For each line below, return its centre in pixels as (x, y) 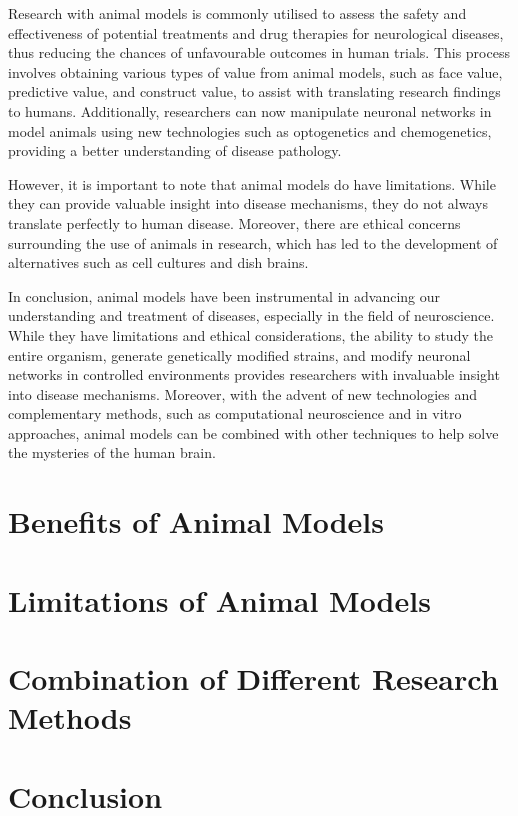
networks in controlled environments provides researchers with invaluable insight (254, 374)
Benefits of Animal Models (196, 521)
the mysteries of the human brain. (112, 452)
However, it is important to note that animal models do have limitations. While (252, 183)
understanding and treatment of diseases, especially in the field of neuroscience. (251, 315)
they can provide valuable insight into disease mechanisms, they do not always (248, 203)
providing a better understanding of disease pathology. (175, 150)
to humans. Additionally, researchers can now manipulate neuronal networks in (250, 110)
